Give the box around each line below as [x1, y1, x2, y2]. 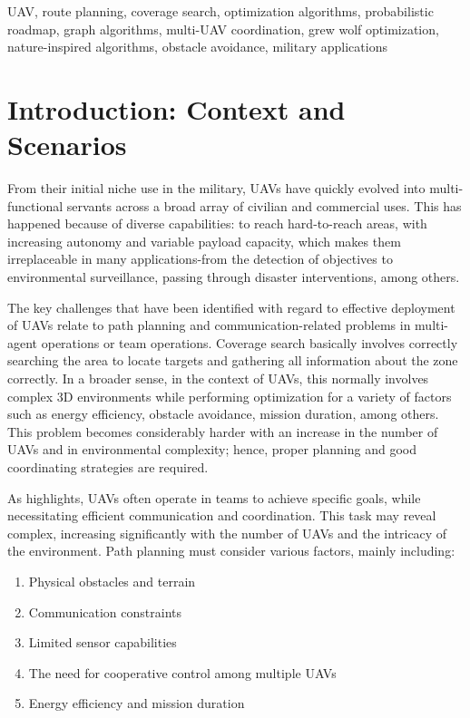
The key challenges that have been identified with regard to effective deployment [7, 297, 455, 316]
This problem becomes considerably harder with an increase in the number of [7, 422, 438, 441]
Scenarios [7, 126, 127, 163]
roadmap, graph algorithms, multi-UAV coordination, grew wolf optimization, [7, 19, 439, 38]
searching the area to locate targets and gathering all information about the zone [7, 351, 458, 370]
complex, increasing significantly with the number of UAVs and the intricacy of [7, 523, 447, 542]
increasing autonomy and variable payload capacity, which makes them [7, 231, 401, 250]
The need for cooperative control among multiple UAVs [28, 663, 337, 682]
